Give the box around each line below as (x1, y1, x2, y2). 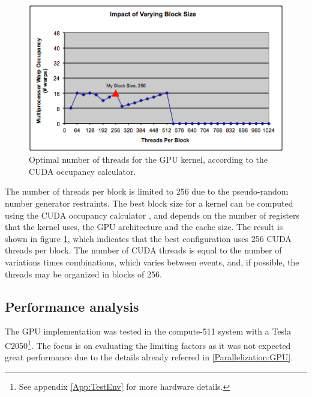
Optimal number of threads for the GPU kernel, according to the (29, 153, 268, 166)
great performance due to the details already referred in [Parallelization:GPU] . (5, 351, 293, 363)
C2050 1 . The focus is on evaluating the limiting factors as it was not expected (5, 337, 291, 351)
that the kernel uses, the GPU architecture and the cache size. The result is (5, 220, 283, 233)
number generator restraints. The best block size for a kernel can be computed (5, 197, 293, 210)
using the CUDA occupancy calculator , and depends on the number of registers (5, 208, 300, 221)
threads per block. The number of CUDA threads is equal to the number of (5, 244, 282, 256)
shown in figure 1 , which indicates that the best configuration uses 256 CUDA (5, 232, 292, 244)
